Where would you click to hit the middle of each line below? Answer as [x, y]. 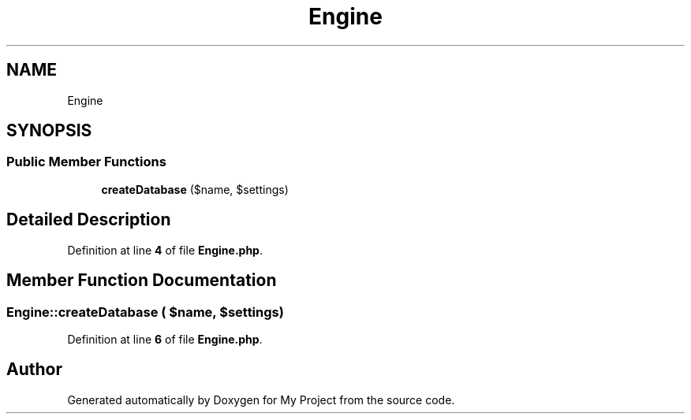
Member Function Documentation [142, 281]
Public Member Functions [86, 162]
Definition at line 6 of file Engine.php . [165, 339]
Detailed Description [89, 220]
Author [34, 370]
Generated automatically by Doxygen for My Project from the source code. [261, 400]
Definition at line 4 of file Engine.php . [165, 250]
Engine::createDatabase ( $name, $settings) [145, 312]
